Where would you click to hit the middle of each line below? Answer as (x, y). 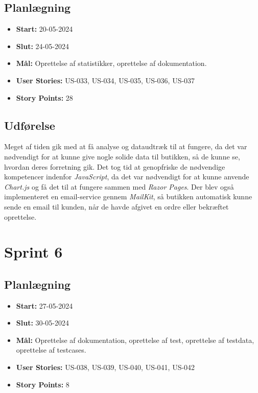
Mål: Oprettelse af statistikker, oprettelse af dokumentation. (111, 63)
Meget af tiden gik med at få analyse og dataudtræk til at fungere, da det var (126, 146)
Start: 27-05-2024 (44, 305)
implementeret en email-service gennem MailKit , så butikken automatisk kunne (128, 196)
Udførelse (30, 125)
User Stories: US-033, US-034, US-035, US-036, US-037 (105, 80)
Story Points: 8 (43, 384)
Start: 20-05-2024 (44, 29)
